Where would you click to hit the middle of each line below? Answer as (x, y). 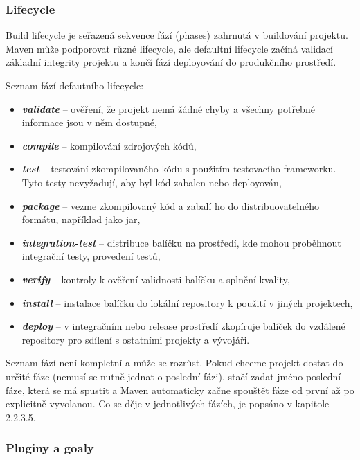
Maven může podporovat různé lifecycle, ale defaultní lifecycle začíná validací (169, 48)
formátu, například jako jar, (81, 219)
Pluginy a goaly (50, 448)
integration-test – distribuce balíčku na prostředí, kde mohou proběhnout (181, 242)
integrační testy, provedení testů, (91, 256)
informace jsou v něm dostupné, (89, 122)
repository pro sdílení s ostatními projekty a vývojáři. (136, 339)
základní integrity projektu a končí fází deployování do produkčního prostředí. (171, 62)
